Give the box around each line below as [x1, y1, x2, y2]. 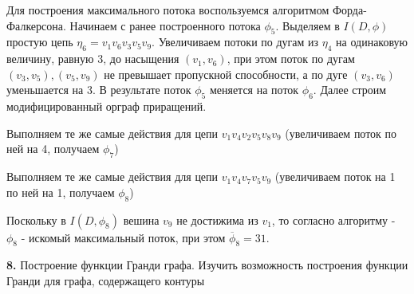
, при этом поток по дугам [227, 50, 355, 67]
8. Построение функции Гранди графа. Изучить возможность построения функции [6, 257, 408, 273]
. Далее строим [313, 81, 387, 98]
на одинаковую [336, 33, 408, 50]
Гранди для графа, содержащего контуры [6, 272, 205, 288]
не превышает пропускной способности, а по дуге [104, 65, 348, 82]
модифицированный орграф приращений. [6, 98, 207, 115]
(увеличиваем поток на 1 [274, 168, 396, 185]
